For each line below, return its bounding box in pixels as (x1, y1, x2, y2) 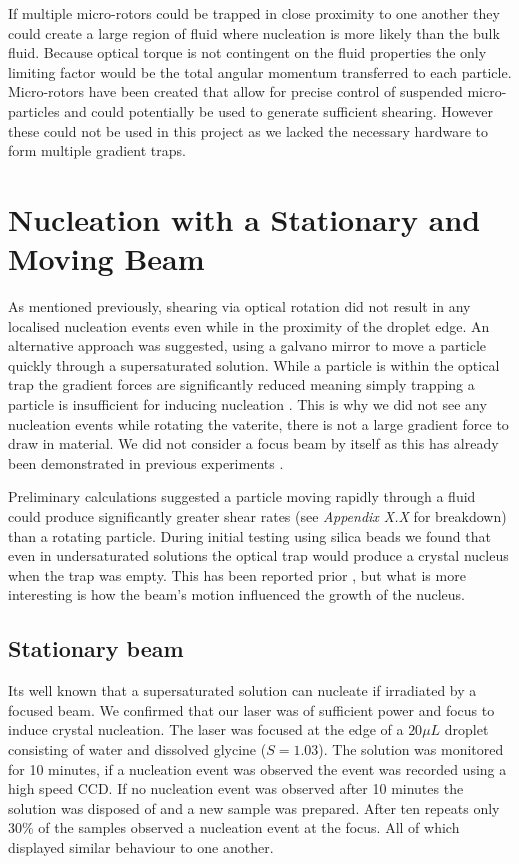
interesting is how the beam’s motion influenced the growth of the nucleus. (8, 584, 465, 605)
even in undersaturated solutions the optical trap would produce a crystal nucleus (8, 545, 509, 566)
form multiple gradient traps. (8, 140, 186, 161)
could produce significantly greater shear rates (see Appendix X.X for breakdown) (8, 506, 507, 526)
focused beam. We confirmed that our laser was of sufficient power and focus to (8, 699, 495, 720)
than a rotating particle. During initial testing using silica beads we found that (8, 525, 491, 546)
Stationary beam (8, 633, 184, 664)
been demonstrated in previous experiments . (8, 452, 284, 473)
